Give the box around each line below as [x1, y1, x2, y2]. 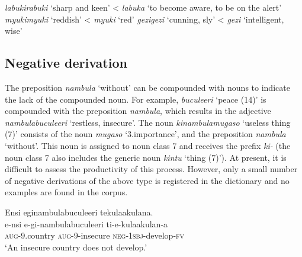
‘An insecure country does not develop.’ [5, 240, 147, 253]
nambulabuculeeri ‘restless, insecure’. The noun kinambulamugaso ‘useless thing [5, 116, 291, 128]
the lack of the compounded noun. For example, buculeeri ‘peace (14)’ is [5, 93, 266, 105]
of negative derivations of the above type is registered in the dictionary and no [5, 174, 290, 186]
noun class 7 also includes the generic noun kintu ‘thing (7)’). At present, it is [5, 151, 287, 163]
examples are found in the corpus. [5, 186, 128, 198]
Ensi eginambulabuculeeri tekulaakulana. [5, 205, 153, 218]
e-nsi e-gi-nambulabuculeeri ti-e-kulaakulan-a [5, 217, 168, 230]
